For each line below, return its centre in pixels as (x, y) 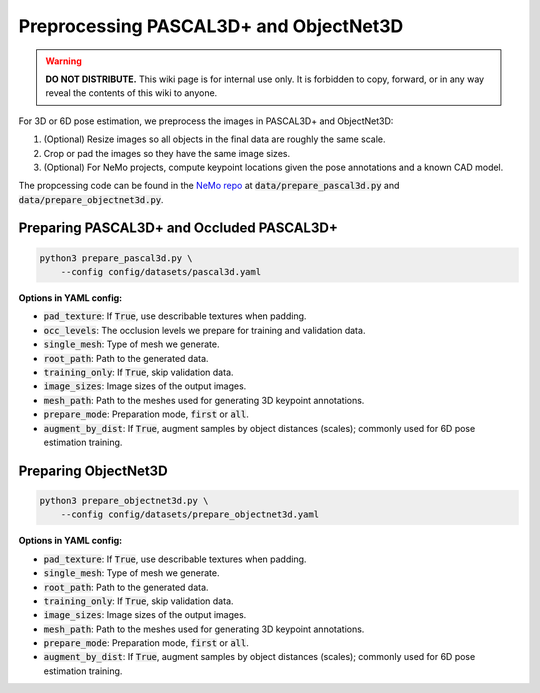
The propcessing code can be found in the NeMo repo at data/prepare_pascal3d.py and (209, 186)
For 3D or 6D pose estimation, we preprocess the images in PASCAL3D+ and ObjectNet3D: (206, 121)
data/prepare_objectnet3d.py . (91, 199)
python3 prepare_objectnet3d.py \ (124, 500)
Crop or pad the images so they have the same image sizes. (166, 153)
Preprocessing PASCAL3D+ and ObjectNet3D (211, 26)
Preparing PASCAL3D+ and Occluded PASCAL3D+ (178, 228)
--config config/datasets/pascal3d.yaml (161, 272)
